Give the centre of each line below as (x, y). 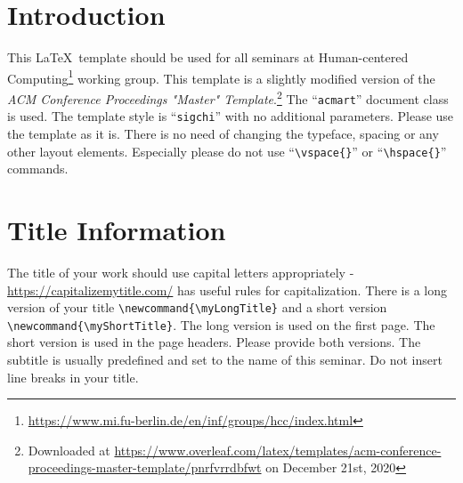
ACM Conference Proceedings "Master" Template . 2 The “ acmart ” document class (228, 97)
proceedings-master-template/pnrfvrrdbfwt (145, 467)
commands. (38, 169)
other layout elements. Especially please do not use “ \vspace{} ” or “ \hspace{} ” (227, 151)
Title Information (117, 229)
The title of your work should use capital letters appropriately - (181, 272)
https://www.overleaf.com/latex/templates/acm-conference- (278, 450)
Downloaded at (69, 450)
